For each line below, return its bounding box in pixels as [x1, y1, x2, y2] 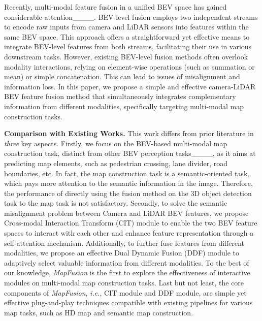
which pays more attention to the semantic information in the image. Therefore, [4, 178, 253, 188]
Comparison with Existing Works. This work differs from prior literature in [4, 128, 254, 139]
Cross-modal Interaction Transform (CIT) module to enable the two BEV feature [4, 217, 257, 228]
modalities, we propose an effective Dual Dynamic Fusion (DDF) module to [4, 247, 240, 258]
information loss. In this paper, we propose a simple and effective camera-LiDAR [4, 81, 256, 91]
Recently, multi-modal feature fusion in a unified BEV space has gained [4, 2, 227, 12]
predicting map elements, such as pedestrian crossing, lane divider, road [4, 157, 228, 168]
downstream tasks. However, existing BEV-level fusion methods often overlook [4, 51, 248, 61]
